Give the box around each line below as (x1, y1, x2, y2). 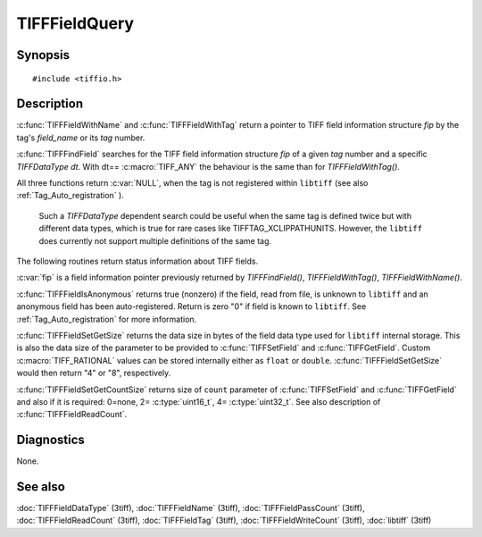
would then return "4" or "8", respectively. (16, 367, 171, 379)
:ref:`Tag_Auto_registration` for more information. (16, 314, 197, 324)
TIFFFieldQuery (16, 13, 134, 33)
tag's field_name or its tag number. (16, 132, 145, 143)
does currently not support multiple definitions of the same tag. (38, 235, 272, 246)
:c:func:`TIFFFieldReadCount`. (16, 409, 128, 420)
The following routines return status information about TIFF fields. (16, 256, 259, 266)
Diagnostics (16, 432, 85, 448)
